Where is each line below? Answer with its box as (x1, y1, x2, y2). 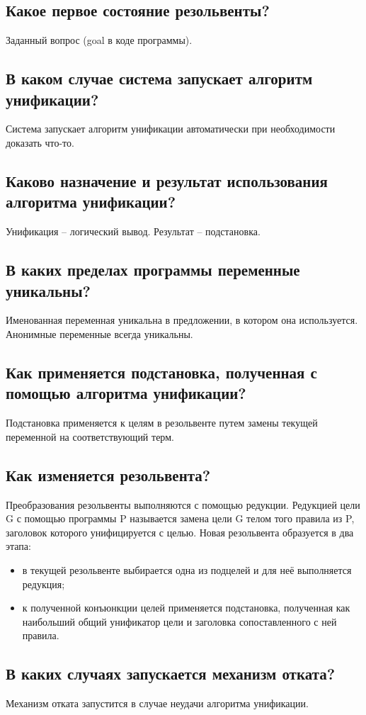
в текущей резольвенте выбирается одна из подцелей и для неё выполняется (22, 562, 352, 577)
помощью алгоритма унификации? (6, 382, 246, 404)
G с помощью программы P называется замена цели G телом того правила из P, (6, 511, 355, 526)
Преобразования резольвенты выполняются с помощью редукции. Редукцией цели (6, 497, 360, 512)
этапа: (6, 539, 31, 553)
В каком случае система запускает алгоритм (6, 67, 313, 89)
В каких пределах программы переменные (6, 259, 300, 281)
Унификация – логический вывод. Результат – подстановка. (6, 224, 261, 239)
